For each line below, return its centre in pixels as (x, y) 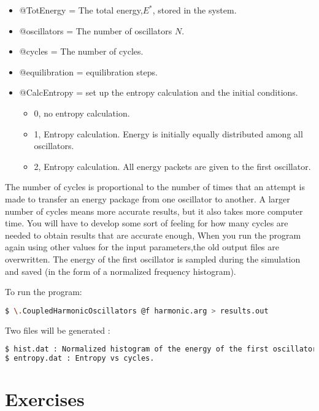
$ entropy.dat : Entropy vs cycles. (80, 359)
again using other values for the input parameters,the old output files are (142, 247)
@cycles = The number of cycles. (81, 51)
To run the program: (44, 292)
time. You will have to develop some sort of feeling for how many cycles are (147, 223)
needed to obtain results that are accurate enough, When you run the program (153, 235)
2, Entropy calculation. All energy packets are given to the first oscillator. (172, 166)
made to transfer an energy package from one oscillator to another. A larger (148, 198)
